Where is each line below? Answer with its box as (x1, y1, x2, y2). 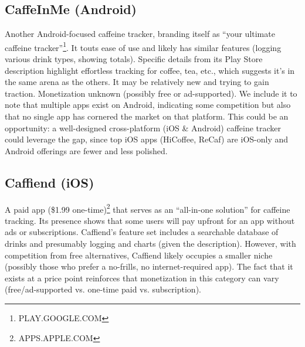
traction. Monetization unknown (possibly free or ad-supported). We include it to (5, 87, 297, 99)
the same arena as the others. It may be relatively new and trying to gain (5, 76, 269, 88)
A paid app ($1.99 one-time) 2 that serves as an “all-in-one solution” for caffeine (5, 201, 290, 215)
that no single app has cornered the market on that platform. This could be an (5, 110, 289, 123)
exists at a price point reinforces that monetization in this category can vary (5, 271, 279, 284)
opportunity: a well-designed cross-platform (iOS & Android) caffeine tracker (5, 121, 282, 134)
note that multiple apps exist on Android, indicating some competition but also (5, 98, 291, 111)
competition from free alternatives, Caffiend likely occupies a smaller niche (5, 249, 273, 261)
